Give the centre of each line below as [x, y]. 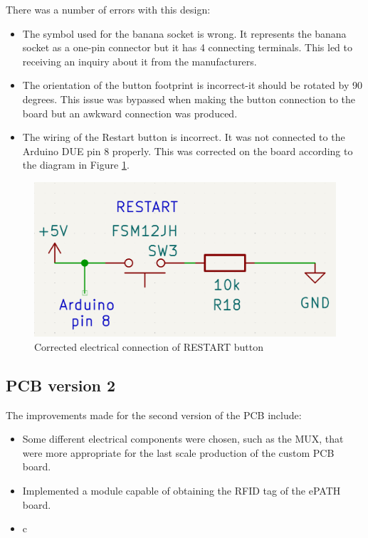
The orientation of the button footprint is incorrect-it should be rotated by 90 [192, 85]
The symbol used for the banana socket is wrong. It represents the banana [184, 33]
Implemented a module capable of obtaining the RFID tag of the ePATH [182, 491]
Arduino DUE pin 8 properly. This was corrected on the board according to [188, 151]
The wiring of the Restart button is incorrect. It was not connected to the [184, 137]
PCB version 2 [61, 385]
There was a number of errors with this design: [108, 9]
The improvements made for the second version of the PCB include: [154, 415]
